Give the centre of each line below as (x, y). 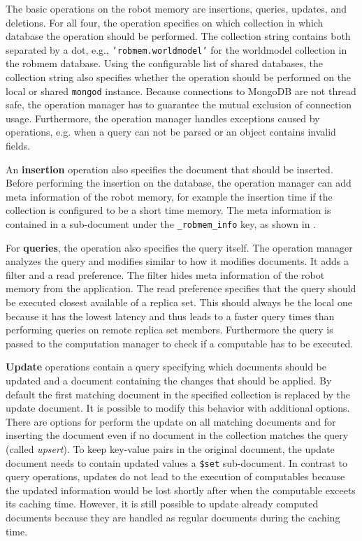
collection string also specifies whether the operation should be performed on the (179, 77)
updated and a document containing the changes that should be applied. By (169, 381)
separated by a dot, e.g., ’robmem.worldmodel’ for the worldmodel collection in (176, 49)
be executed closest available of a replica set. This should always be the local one (179, 302)
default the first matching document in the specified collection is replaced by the (178, 394)
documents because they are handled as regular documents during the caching (173, 518)
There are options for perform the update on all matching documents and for (171, 421)
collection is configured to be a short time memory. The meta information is (168, 210)
